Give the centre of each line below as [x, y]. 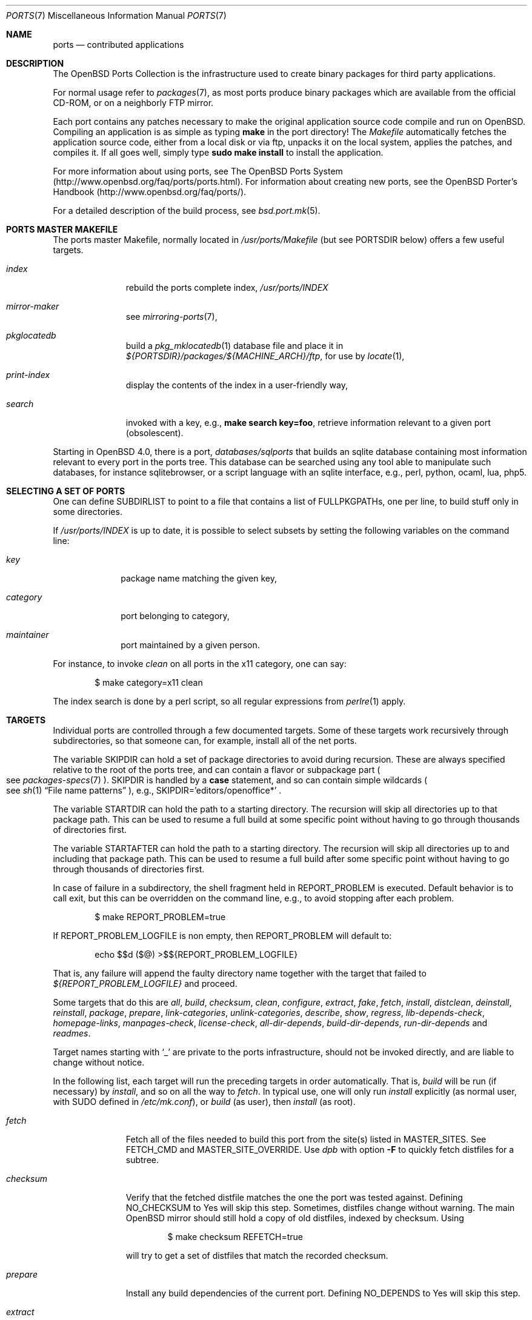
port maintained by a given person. [190, 645]
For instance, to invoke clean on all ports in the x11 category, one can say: [200, 664]
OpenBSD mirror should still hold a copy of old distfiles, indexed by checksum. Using [295, 1218]
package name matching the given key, [199, 578]
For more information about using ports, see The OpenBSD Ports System [198, 171]
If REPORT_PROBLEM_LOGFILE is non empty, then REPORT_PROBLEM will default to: [222, 936]
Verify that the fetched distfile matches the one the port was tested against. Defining [294, 1197]
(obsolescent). [155, 433]
